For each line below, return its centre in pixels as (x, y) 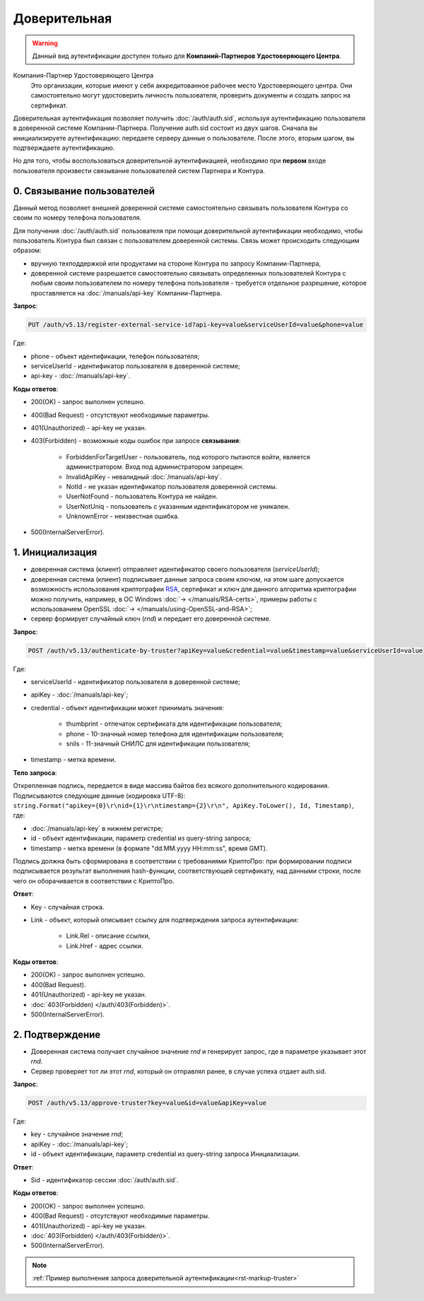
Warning (45, 43)
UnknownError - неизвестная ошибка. (123, 517)
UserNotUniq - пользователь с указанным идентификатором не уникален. (178, 506)
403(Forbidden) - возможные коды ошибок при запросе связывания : (136, 441)
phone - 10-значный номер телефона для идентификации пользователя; (175, 734)
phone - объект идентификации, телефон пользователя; (115, 356)
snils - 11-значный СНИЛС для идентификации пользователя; (158, 744)
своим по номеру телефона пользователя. (77, 218)
